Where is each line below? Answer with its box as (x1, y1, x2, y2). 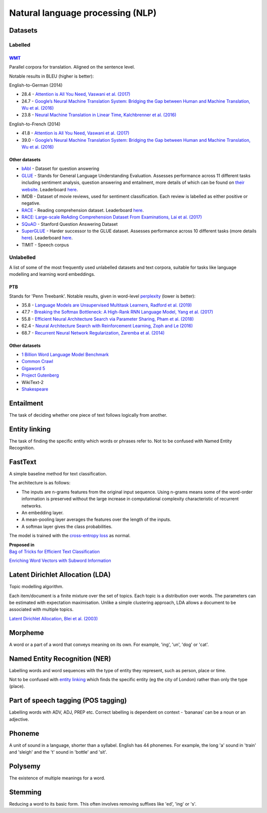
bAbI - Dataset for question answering (21, 166, 99, 171)
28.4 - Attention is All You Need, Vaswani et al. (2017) (21, 91, 131, 97)
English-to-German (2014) (9, 82, 63, 88)
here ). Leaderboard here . (21, 235, 73, 241)
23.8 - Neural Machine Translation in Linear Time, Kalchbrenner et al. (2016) (21, 112, 177, 118)
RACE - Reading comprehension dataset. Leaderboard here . (21, 207, 144, 213)
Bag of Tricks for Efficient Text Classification (9, 549, 100, 555)
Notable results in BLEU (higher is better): (9, 73, 94, 79)
